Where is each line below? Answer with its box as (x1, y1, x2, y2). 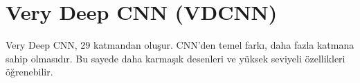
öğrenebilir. (6, 64, 53, 79)
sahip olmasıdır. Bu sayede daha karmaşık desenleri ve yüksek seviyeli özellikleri (6, 51, 345, 65)
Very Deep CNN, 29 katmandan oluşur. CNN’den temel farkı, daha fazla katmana (6, 38, 354, 52)
